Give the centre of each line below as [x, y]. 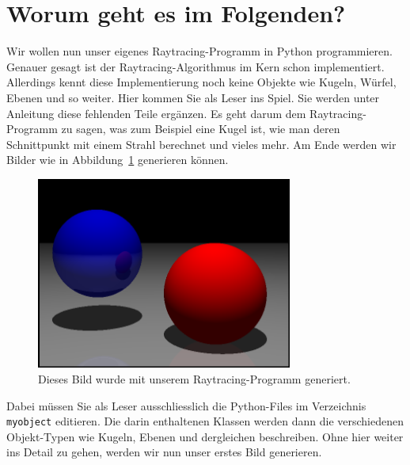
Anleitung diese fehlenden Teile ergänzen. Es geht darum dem [156, 113]
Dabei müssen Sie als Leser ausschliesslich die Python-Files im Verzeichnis [186, 405]
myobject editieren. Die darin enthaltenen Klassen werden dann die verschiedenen [205, 421]
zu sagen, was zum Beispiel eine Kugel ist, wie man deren [201, 129]
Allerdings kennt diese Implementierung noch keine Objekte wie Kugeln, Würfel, [201, 82]
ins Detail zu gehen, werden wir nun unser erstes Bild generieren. [164, 452]
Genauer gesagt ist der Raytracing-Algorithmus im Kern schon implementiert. [196, 66]
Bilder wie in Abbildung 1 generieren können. [118, 160]
